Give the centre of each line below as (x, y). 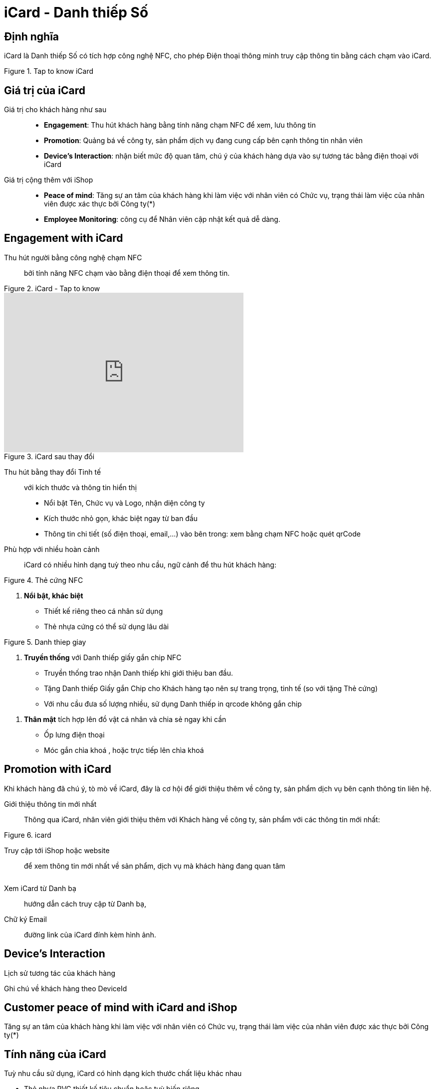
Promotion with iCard (58, 769)
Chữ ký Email (25, 919)
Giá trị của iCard (45, 90)
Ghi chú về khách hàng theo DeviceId (66, 988)
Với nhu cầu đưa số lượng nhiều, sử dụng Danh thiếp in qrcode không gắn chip (173, 704)
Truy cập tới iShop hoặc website (57, 850)
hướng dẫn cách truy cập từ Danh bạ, (85, 904)
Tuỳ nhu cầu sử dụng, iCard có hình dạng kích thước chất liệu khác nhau (123, 1074)
